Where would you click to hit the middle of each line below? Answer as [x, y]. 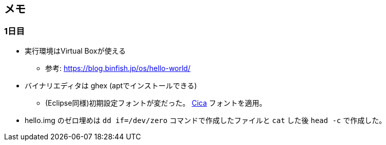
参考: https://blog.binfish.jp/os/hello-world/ [118, 68]
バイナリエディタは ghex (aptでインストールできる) [111, 85]
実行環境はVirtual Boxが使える [75, 51]
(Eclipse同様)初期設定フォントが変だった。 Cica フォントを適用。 [156, 103]
